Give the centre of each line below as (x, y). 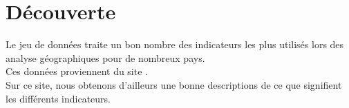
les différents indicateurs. (58, 98)
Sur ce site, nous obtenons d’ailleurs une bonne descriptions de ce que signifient (174, 84)
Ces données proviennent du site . (77, 71)
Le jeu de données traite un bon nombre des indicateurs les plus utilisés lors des (175, 44)
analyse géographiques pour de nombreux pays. (105, 57)
